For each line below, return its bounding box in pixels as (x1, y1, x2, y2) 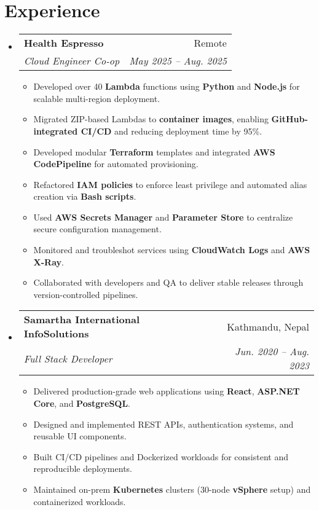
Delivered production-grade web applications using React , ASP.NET (33, 385, 300, 398)
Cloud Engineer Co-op (23, 53, 120, 68)
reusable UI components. (33, 430, 127, 442)
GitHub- (271, 112, 308, 125)
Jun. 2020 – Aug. (235, 344, 309, 359)
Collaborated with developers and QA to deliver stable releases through (33, 276, 304, 289)
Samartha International (23, 312, 140, 327)
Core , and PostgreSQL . (33, 397, 131, 410)
